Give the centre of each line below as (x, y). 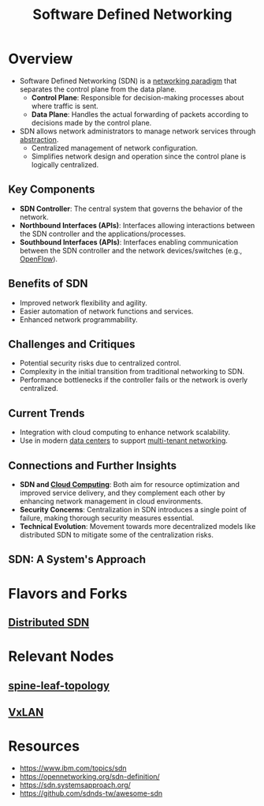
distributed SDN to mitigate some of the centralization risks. (117, 535)
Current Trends (46, 413)
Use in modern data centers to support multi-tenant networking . (124, 440)
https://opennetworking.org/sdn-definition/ (89, 776)
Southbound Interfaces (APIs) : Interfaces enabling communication (129, 242)
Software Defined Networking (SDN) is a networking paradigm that (128, 81)
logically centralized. (65, 164)
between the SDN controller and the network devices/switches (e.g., (131, 250)
